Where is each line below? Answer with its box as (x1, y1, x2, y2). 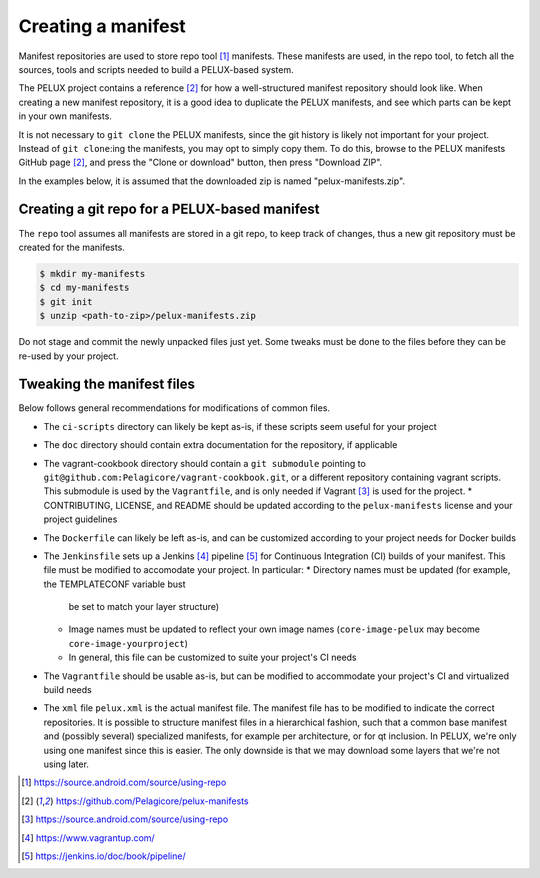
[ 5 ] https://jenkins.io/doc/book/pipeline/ (21, 850, 186, 862)
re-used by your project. (18, 350, 119, 362)
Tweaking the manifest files (18, 376, 195, 393)
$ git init (39, 296, 93, 307)
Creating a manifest (18, 15, 187, 37)
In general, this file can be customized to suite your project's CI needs (68, 651, 357, 664)
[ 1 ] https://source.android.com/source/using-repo (21, 776, 227, 789)
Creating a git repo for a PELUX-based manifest (18, 201, 320, 218)
